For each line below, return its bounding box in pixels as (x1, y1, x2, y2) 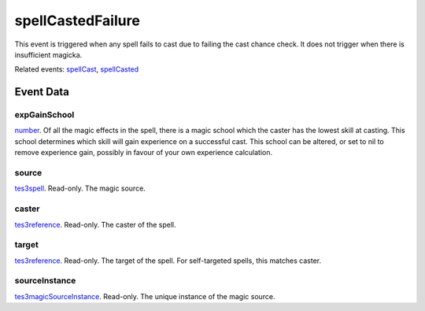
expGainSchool (14, 109, 75, 120)
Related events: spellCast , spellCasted (14, 65, 139, 74)
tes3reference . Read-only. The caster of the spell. (14, 220, 176, 229)
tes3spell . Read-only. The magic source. (14, 183, 146, 193)
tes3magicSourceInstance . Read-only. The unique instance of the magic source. (14, 291, 275, 301)
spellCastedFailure (14, 12, 141, 29)
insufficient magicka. (14, 50, 83, 59)
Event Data (14, 85, 70, 98)
